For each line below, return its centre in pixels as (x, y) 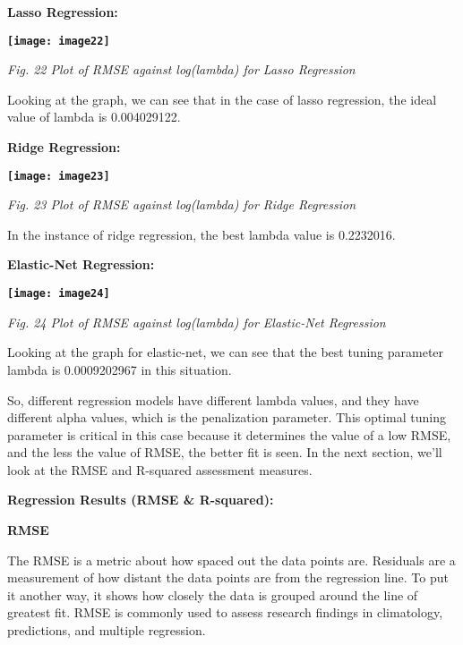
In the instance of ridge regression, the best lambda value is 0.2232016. (201, 234)
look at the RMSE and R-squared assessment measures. (160, 469)
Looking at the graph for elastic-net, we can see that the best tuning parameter (226, 352)
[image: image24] (59, 294)
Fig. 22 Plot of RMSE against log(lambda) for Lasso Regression (181, 69)
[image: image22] (59, 41)
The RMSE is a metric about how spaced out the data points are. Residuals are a (231, 560)
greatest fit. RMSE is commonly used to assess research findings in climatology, (225, 612)
